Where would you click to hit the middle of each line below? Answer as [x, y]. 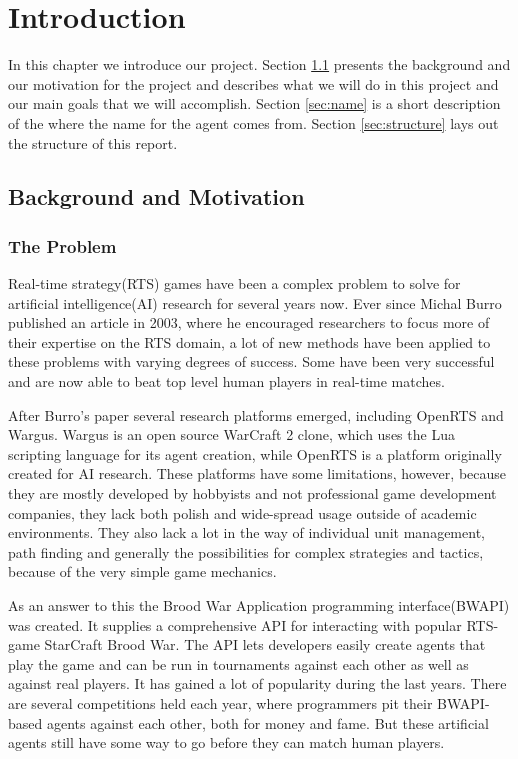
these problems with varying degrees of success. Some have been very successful [251, 361]
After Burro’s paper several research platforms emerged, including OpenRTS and [256, 414]
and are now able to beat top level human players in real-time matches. [226, 381]
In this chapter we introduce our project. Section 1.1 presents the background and [259, 64]
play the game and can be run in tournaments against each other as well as [238, 663]
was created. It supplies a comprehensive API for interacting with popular [235, 624]
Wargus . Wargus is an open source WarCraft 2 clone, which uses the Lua [231, 434]
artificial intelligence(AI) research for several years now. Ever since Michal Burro [255, 302]
